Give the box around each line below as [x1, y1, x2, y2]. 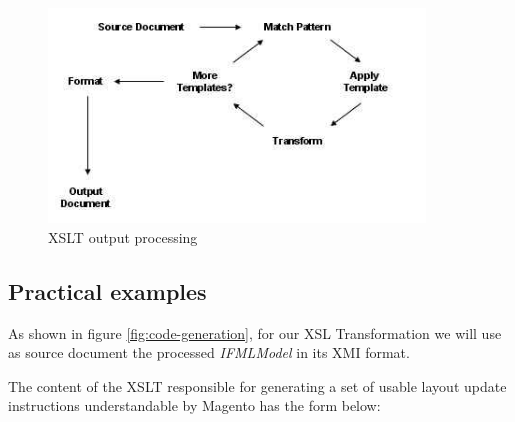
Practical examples [8, 275, 207, 306]
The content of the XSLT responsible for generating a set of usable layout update [8, 375, 507, 396]
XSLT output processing [48, 226, 198, 247]
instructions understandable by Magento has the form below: [8, 395, 381, 416]
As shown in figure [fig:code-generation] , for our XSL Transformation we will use [8, 322, 502, 343]
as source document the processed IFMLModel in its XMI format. [8, 342, 410, 363]
